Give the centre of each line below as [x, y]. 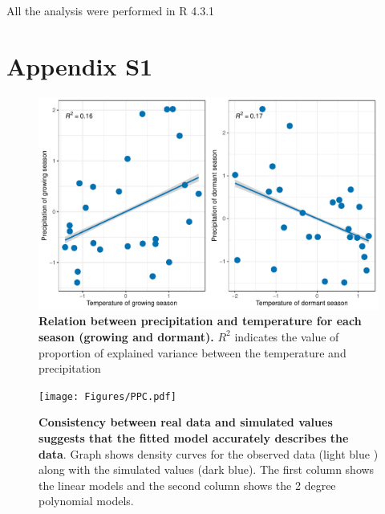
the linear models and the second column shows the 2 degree [187, 485]
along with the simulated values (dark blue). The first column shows [207, 469]
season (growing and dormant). [126, 336]
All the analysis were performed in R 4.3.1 [111, 10]
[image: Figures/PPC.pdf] [107, 396]
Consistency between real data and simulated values [186, 422]
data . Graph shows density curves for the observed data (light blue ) [209, 453]
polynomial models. [86, 501]
